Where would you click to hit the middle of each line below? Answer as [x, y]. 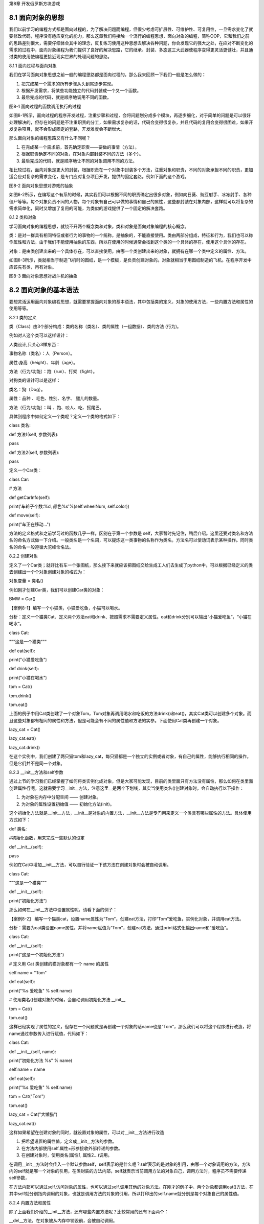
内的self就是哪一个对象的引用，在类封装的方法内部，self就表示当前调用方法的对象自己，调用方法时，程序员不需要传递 [128, 1171]
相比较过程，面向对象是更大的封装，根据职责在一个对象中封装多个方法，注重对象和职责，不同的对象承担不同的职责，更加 [131, 169]
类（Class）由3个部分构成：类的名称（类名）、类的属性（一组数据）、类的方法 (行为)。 [95, 327]
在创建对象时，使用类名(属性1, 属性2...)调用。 [67, 1155]
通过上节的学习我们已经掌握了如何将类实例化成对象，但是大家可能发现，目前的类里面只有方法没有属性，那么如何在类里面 [131, 781]
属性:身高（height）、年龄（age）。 [43, 362]
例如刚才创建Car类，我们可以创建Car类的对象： [57, 589]
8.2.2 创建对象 [23, 556]
